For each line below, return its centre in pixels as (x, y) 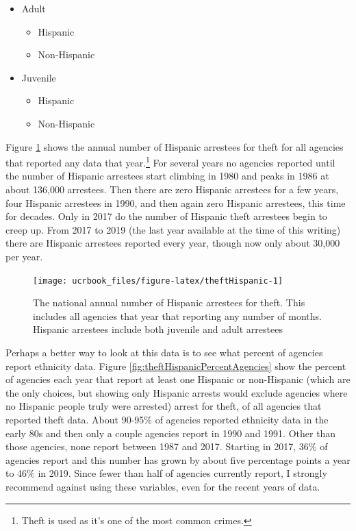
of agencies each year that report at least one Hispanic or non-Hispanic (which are (178, 379)
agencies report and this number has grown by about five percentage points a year (178, 459)
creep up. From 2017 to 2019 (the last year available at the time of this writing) (173, 229)
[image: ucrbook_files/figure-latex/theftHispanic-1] (158, 281)
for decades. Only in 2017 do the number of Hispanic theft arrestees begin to (166, 216)
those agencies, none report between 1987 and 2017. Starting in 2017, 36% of (167, 446)
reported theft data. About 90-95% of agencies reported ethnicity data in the (167, 419)
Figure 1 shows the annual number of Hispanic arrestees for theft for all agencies (175, 146)
